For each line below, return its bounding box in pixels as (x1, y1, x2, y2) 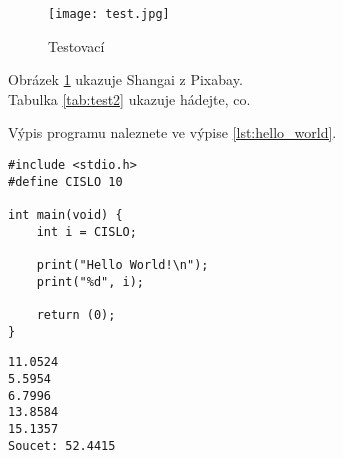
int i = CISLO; (36, 224, 137, 239)
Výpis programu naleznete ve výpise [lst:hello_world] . (8, 122, 337, 143)
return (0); (36, 307, 116, 322)
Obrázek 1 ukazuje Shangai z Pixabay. (8, 69, 243, 90)
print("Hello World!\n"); (36, 257, 209, 272)
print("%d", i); (36, 274, 145, 289)
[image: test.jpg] (48, 7, 170, 21)
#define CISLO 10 (8, 174, 123, 189)
